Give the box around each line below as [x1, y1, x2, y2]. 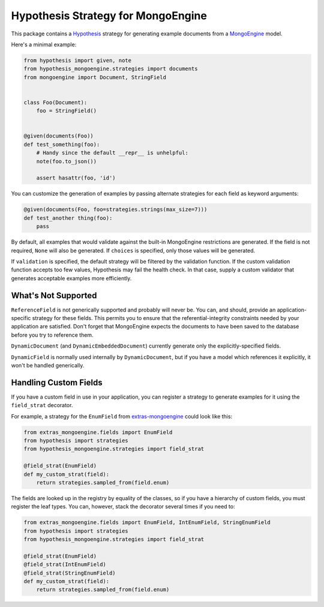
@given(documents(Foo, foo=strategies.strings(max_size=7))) [23, 206, 208, 213]
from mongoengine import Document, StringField [23, 74, 166, 80]
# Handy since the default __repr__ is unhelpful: [36, 149, 188, 156]
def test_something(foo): [23, 141, 100, 148]
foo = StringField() [36, 107, 97, 114]
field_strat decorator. [11, 402, 73, 409]
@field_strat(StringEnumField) [23, 569, 116, 576]
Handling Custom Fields [11, 377, 103, 387]
